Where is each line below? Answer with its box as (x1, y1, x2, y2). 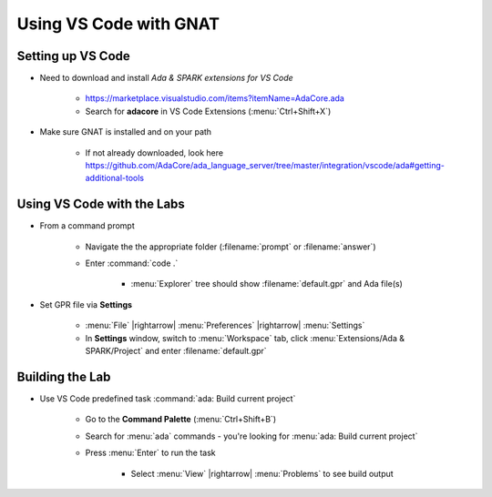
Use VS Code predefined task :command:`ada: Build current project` (39, 392, 296, 404)
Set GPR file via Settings (39, 299, 132, 309)
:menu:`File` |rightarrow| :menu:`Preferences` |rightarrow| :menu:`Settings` (85, 319, 365, 331)
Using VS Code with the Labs (16, 197, 186, 212)
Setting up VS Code (16, 48, 131, 64)
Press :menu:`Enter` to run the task (85, 447, 216, 459)
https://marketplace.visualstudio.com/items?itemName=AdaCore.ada (85, 93, 345, 104)
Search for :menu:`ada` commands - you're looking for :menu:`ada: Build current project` (85, 431, 418, 441)
